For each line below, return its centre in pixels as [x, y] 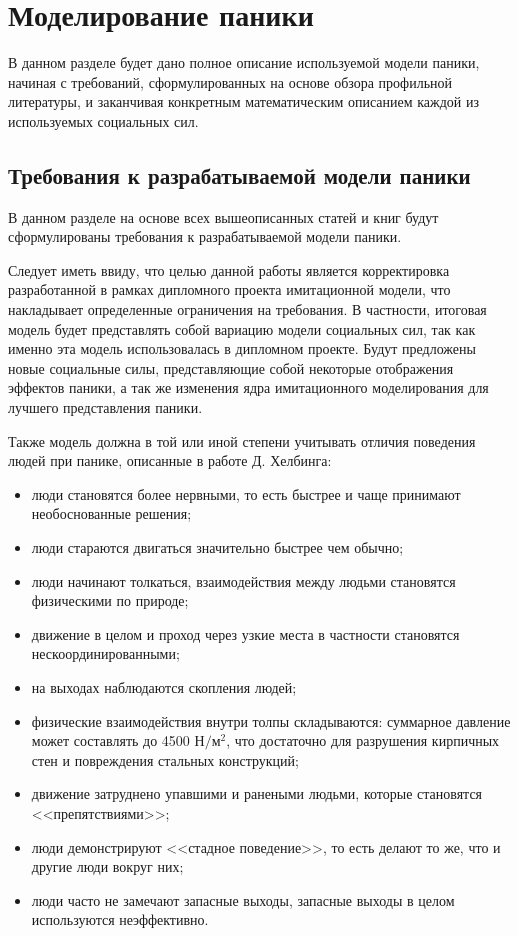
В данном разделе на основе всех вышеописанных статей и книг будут [223, 216]
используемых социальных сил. [103, 120]
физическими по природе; [110, 600]
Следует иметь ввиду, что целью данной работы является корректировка [229, 269]
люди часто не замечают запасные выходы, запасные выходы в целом [243, 899]
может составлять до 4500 [110, 740]
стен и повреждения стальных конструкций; [165, 759]
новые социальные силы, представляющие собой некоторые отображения [231, 367]
